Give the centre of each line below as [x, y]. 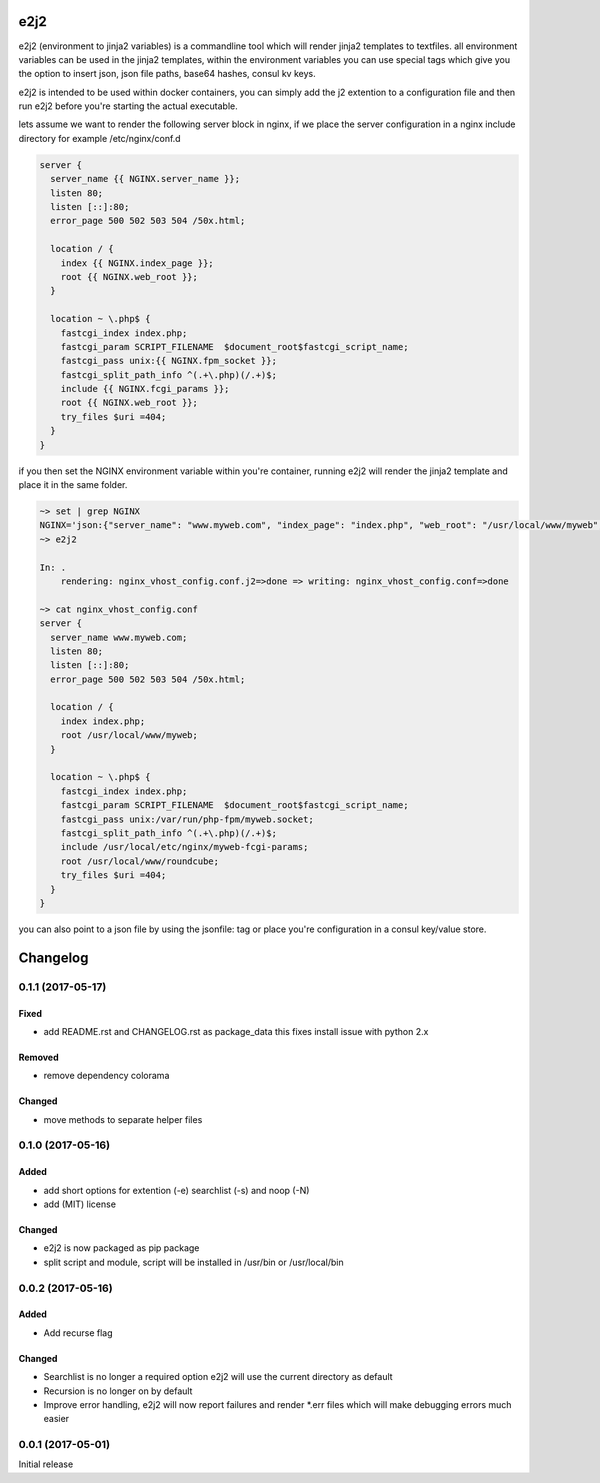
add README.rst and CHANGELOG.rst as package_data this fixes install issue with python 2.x [236, 1031]
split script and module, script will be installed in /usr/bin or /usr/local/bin [193, 1262]
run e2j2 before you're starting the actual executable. [128, 106]
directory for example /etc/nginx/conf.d [99, 138]
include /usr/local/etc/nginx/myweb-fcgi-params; [184, 847]
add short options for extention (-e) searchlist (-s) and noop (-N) [176, 1190]
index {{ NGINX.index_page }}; [137, 263]
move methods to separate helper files [123, 1119]
